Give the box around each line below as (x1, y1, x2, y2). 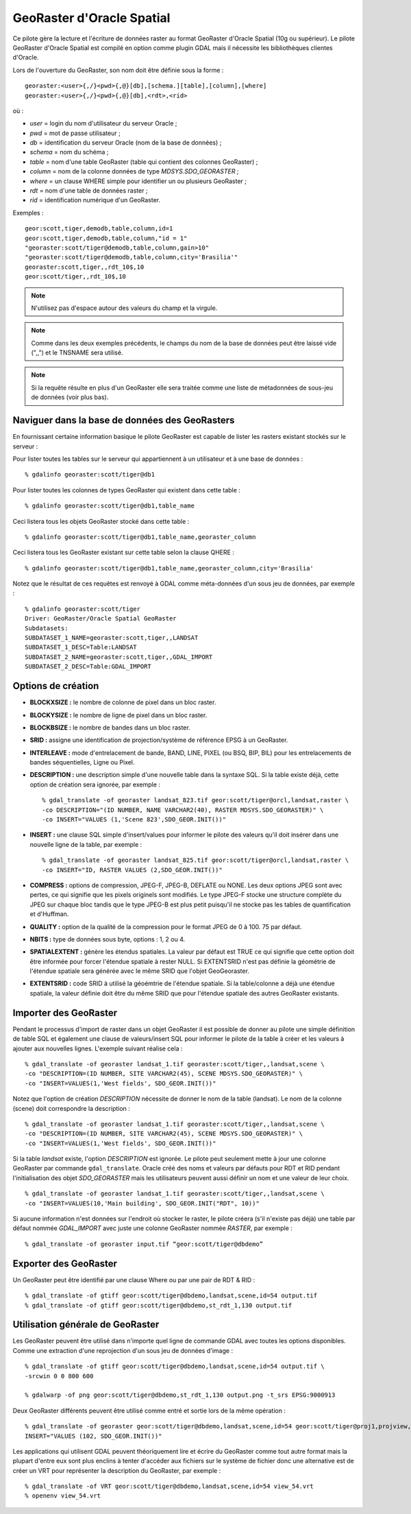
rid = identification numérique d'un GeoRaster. (29, 196, 161, 204)
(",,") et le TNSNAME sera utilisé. (31, 348, 123, 357)
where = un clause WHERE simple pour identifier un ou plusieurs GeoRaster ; (29, 177, 247, 185)
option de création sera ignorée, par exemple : (29, 780, 161, 789)
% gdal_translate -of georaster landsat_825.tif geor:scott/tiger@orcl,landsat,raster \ (42, 856, 349, 864)
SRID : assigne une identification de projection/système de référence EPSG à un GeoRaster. (29, 736, 288, 744)
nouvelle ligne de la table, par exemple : (29, 840, 142, 848)
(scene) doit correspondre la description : (12, 1104, 130, 1112)
